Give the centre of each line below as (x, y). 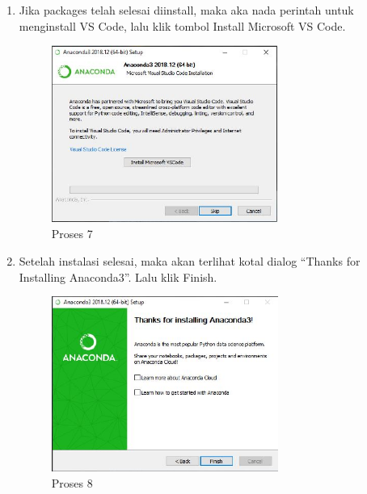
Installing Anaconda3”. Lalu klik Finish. (118, 276)
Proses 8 (72, 482)
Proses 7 (72, 234)
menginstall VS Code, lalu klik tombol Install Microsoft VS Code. (182, 25)
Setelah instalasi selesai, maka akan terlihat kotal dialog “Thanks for (190, 260)
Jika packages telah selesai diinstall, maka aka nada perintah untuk (186, 10)
